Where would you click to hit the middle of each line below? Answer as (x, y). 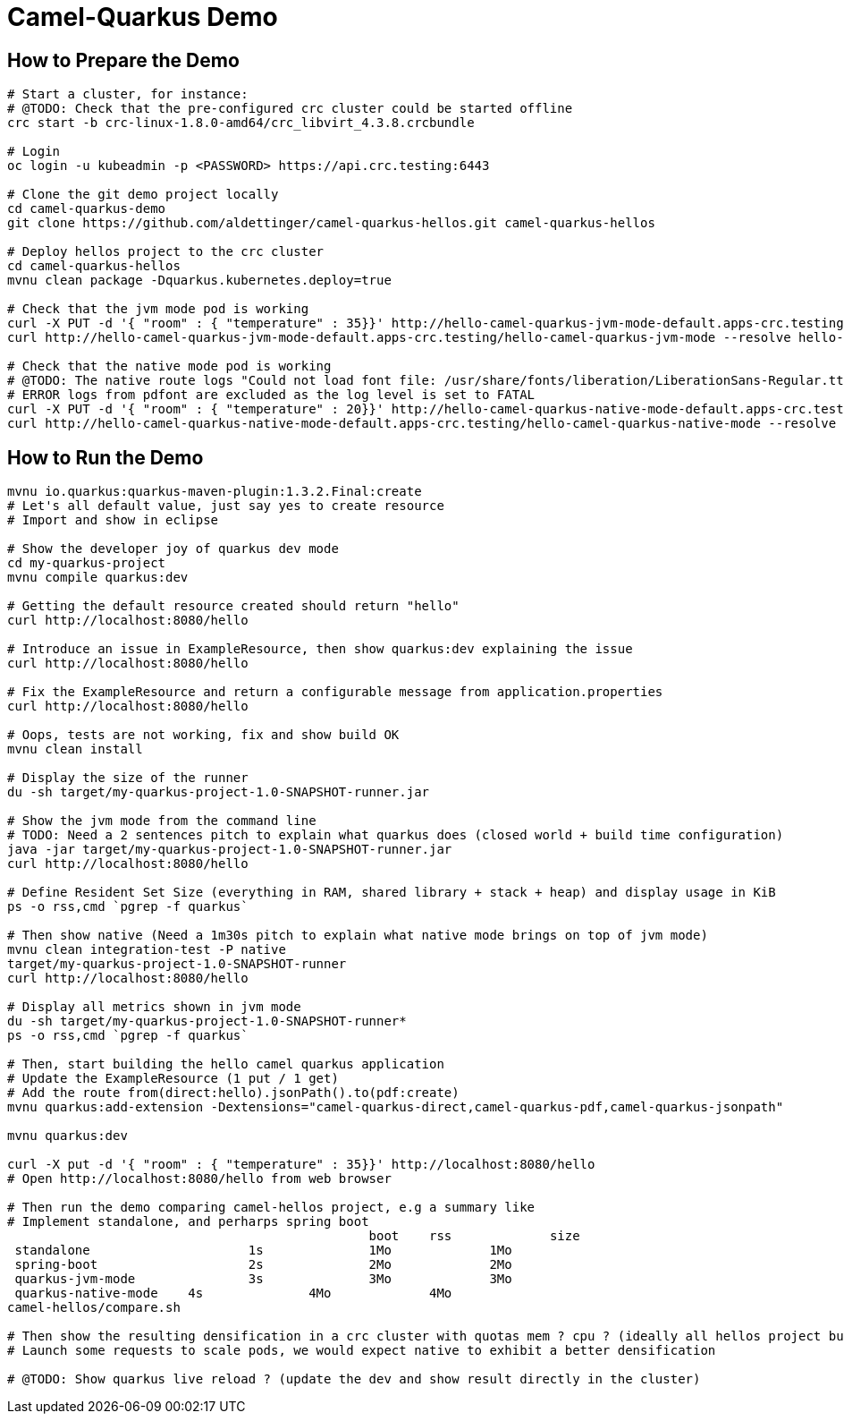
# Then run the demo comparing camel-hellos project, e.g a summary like (271, 1208)
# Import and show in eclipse (113, 520)
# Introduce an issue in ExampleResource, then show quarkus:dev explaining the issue (320, 649)
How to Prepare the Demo (123, 60)
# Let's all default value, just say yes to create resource (226, 506)
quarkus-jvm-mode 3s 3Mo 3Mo (263, 1279)
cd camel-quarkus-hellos (94, 266)
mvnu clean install (75, 749)
